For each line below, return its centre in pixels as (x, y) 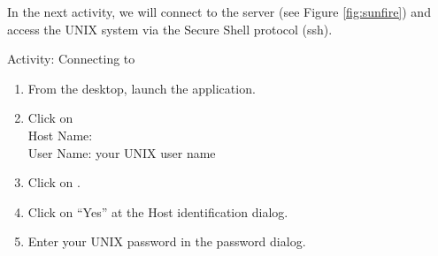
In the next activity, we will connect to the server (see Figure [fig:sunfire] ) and (219, 11)
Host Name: (60, 135)
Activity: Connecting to (71, 59)
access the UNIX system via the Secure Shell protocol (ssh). (170, 29)
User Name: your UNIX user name (122, 152)
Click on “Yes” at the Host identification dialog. (158, 211)
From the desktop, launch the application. (142, 88)
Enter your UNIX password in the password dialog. (167, 241)
